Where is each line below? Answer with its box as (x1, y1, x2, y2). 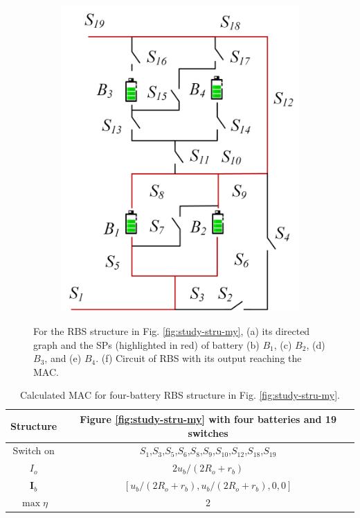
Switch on (12, 443, 55, 458)
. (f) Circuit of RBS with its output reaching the (96, 351, 302, 365)
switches (188, 425, 228, 440)
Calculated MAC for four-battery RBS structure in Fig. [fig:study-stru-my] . (20, 388, 340, 402)
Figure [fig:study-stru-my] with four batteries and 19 (80, 411, 336, 426)
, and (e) (44, 351, 82, 365)
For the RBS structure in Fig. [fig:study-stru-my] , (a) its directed (33, 324, 310, 338)
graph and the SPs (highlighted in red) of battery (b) (33, 337, 260, 352)
